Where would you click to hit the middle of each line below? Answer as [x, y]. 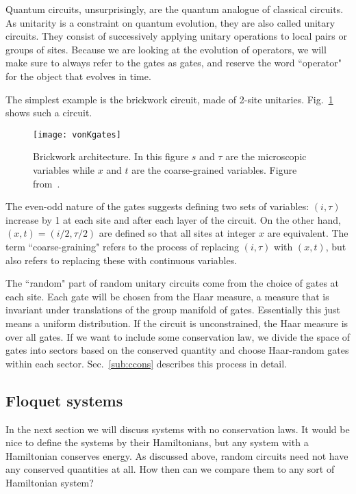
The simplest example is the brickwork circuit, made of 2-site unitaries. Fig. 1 [169, 99]
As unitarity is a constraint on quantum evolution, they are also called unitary [170, 22]
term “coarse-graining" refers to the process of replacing [123, 246]
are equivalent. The [308, 233]
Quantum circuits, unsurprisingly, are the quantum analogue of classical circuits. [175, 9]
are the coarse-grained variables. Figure [214, 170]
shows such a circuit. [49, 113]
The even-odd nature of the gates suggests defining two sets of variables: [157, 206]
